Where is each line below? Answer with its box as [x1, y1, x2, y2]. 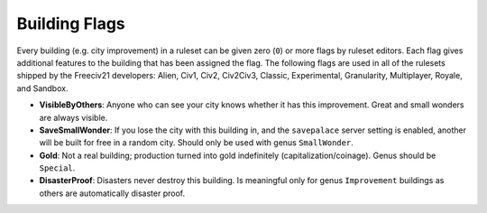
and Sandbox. [16, 82, 69, 94]
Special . [39, 162, 76, 173]
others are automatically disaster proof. [39, 188, 185, 199]
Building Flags [16, 14, 125, 33]
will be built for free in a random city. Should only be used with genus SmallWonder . [39, 137, 354, 148]
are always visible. [39, 112, 108, 123]
